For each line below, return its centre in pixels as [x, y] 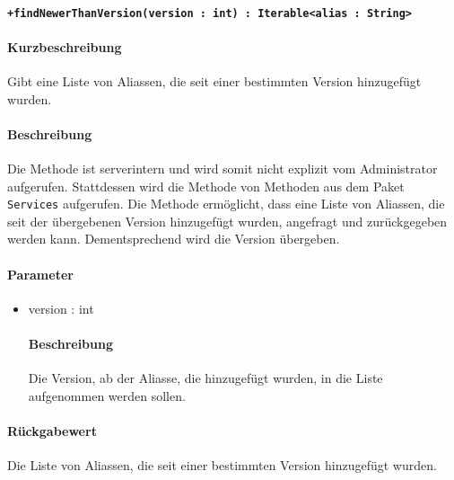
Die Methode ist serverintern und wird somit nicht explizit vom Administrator [223, 169]
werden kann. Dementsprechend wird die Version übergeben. [174, 239]
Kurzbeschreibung [65, 46]
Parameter [40, 274]
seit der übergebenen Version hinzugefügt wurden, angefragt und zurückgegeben [227, 221]
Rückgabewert [52, 431]
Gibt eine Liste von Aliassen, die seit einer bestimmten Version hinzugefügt [214, 81]
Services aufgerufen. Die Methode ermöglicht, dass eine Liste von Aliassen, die [226, 204]
